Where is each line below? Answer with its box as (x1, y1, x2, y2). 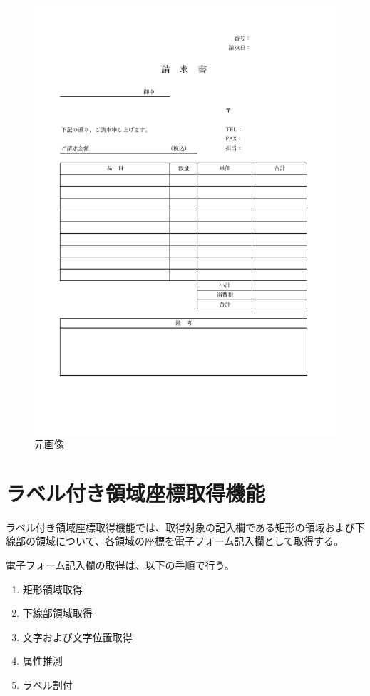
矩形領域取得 (22, 581, 83, 596)
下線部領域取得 (22, 605, 93, 620)
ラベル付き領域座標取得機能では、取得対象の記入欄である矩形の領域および (6, 519, 355, 534)
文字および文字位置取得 (22, 629, 133, 644)
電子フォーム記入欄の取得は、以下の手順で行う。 (6, 558, 235, 573)
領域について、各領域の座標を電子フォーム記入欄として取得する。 (35, 533, 344, 548)
